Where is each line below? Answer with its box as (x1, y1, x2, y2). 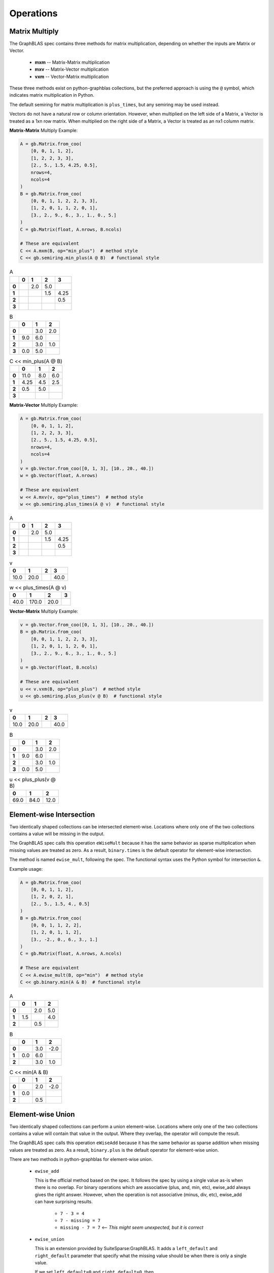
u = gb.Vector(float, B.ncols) (20, 665, 98, 671)
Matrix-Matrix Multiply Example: (9, 127, 78, 133)
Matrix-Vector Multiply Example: (9, 402, 78, 408)
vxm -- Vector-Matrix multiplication (35, 73, 109, 79)
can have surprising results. (35, 1199, 93, 1205)
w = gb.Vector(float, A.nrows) (20, 473, 98, 479)
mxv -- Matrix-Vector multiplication (35, 66, 109, 72)
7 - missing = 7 (60, 1217, 101, 1223)
